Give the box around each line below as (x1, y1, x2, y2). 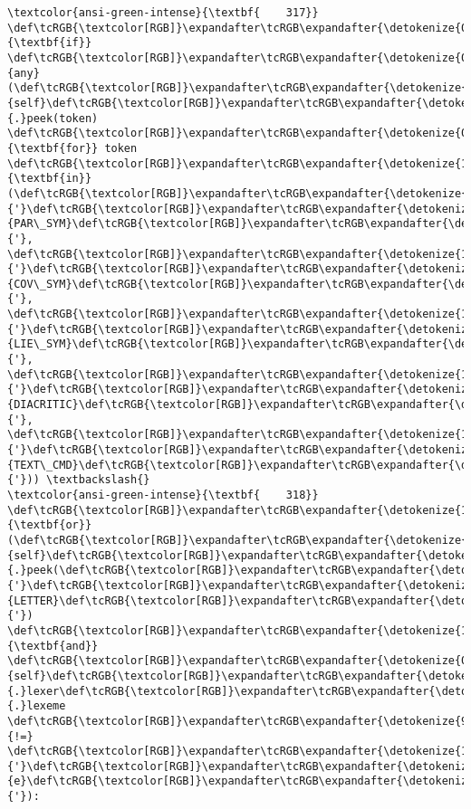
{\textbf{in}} (7, 172, 92, 186)
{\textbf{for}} (7, 141, 99, 155)
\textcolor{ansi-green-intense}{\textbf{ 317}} (7, 6, 319, 19)
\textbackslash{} (45, 473, 150, 487)
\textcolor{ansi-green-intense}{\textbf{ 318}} (7, 489, 319, 501)
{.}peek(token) (7, 111, 99, 125)
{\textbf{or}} (7, 519, 92, 532)
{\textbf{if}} (7, 36, 92, 50)
